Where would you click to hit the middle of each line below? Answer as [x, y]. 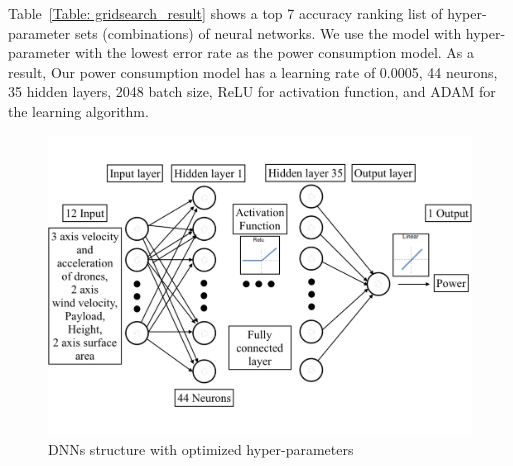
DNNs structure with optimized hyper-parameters [201, 448]
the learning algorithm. [78, 110]
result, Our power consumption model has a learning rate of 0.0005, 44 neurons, [253, 71]
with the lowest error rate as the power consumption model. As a [274, 52]
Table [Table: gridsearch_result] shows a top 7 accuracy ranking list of [225, 13]
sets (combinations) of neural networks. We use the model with [268, 32]
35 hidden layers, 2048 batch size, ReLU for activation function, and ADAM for [252, 91]
